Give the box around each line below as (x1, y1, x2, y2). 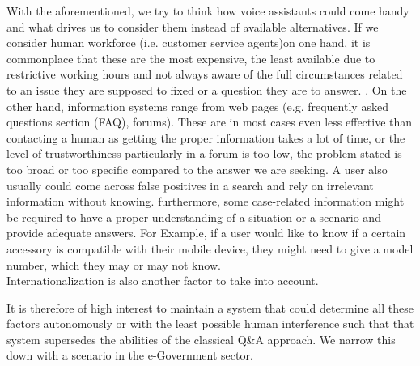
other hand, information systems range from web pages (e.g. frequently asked (6, 97, 388, 114)
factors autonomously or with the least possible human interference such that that (6, 315, 414, 332)
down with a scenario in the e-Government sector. (6, 347, 253, 364)
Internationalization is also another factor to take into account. (6, 272, 319, 289)
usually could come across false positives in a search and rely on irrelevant (6, 177, 374, 194)
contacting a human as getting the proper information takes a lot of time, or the (6, 129, 405, 146)
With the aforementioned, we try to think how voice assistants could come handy (6, 2, 409, 19)
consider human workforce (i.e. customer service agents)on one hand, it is (6, 34, 371, 51)
